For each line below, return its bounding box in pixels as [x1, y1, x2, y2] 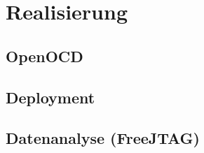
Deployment [6, 86, 95, 108]
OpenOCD [6, 45, 83, 66]
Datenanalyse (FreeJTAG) [6, 127, 200, 149]
